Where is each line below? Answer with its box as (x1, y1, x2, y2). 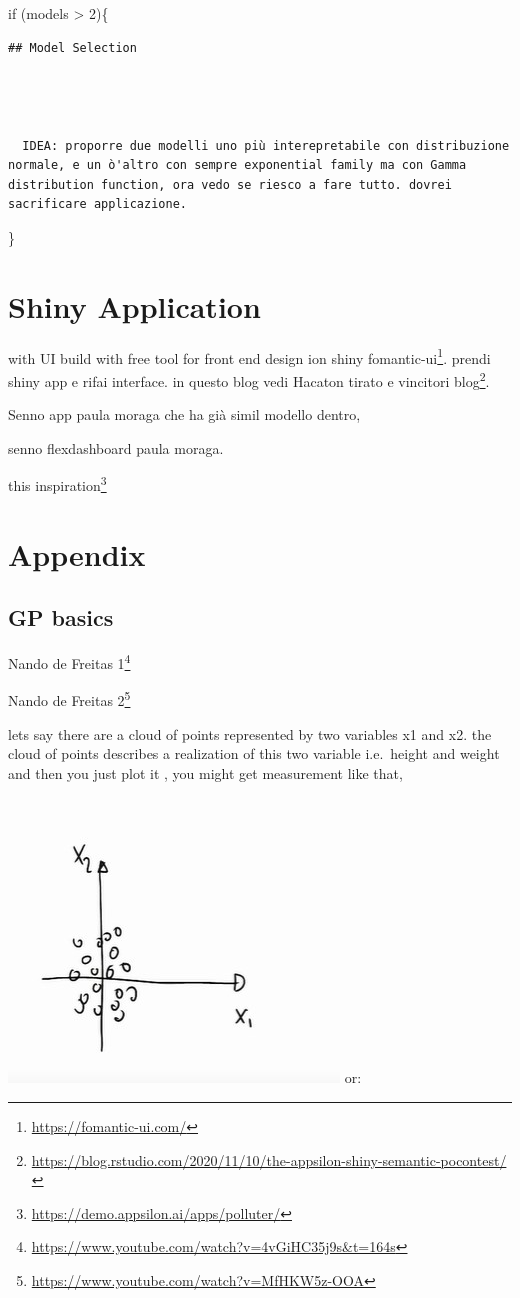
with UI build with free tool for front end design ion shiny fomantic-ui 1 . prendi (8, 344, 491, 368)
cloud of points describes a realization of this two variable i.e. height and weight (8, 743, 500, 764)
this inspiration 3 (8, 472, 107, 495)
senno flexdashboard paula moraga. (8, 437, 224, 458)
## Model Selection (8, 40, 137, 55)
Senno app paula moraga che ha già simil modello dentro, (8, 404, 361, 425)
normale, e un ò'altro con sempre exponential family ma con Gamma (8, 158, 467, 173)
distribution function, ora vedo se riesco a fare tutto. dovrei (8, 177, 452, 192)
